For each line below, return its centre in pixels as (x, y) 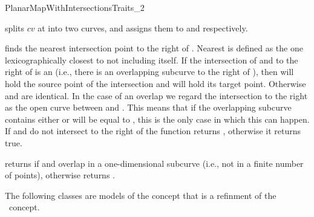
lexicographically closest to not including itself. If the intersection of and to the (152, 60)
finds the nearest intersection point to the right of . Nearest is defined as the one (154, 48)
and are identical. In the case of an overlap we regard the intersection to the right (156, 95)
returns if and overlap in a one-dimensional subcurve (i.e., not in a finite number (154, 163)
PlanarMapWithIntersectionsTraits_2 (75, 7)
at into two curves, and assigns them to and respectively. (143, 28)
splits (15, 28)
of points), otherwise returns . (60, 175)
